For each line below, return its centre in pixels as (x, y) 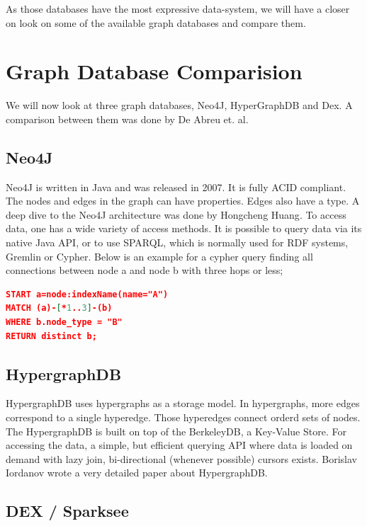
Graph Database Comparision (154, 71)
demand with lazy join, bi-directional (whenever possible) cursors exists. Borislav (181, 458)
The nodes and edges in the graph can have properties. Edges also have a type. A (183, 201)
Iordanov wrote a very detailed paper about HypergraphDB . (137, 473)
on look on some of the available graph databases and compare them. (156, 22)
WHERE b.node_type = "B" (64, 322)
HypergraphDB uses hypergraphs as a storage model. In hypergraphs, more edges (183, 403)
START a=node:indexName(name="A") (87, 294)
